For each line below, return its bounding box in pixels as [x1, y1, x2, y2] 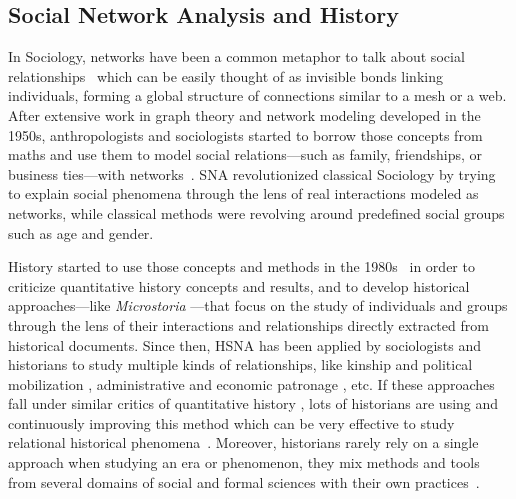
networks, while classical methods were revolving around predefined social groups [8, 202, 505, 223]
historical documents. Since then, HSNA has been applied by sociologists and [8, 334, 482, 355]
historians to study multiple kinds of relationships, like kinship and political [8, 354, 473, 375]
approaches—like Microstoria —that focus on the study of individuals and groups [8, 295, 508, 316]
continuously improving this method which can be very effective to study [8, 412, 455, 433]
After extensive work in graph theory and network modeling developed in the [8, 104, 481, 125]
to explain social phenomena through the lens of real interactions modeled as [8, 183, 479, 204]
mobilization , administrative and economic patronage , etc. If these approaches [8, 373, 495, 394]
